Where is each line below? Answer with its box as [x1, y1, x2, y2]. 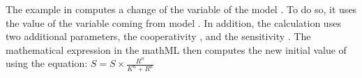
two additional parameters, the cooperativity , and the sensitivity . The [6, 29, 311, 43]
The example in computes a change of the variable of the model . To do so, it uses [6, 2, 357, 16]
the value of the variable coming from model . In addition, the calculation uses [6, 15, 341, 30]
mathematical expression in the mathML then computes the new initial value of [6, 42, 347, 57]
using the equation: [6, 56, 88, 70]
